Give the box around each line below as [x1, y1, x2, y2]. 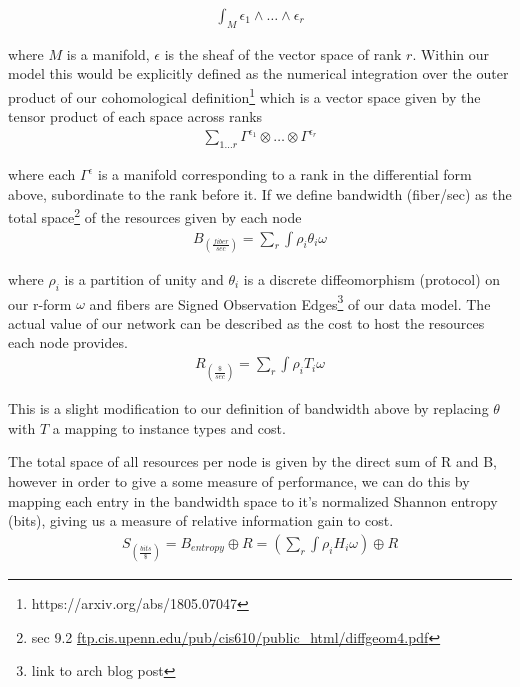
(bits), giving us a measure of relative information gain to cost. [8, 510, 394, 531]
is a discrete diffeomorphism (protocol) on [243, 268, 501, 289]
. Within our [412, 43, 490, 64]
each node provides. [8, 332, 128, 353]
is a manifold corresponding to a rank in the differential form [98, 164, 472, 185]
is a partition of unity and [64, 268, 224, 289]
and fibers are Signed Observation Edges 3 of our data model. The [89, 290, 491, 314]
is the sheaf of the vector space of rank [164, 43, 402, 64]
